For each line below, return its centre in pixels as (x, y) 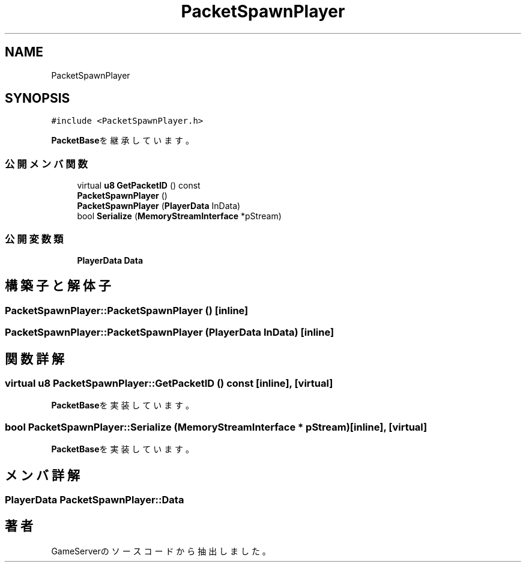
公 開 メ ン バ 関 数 (46, 164)
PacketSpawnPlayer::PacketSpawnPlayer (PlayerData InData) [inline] (170, 332)
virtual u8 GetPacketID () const (139, 186)
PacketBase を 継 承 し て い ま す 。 (123, 141)
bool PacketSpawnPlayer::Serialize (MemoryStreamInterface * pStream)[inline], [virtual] (216, 427)
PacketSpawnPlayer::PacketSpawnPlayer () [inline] (127, 310)
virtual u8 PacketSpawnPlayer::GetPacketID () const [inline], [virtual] (169, 383)
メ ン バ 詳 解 (42, 475)
